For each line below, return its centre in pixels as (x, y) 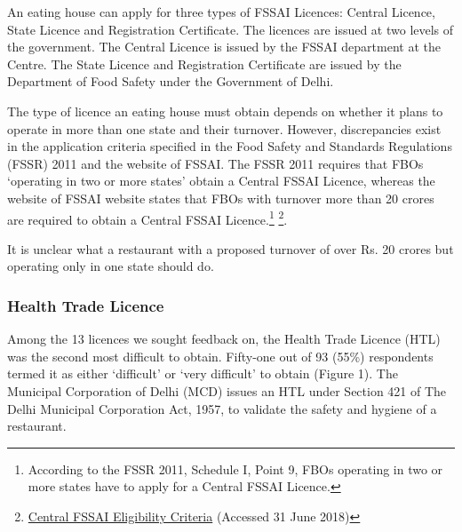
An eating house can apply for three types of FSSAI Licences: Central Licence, (221, 12)
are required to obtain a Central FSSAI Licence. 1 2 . (147, 218)
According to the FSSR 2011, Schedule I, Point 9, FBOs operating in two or (235, 468)
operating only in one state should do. (111, 266)
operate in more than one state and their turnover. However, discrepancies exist (224, 128)
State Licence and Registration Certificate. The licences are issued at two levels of (231, 29)
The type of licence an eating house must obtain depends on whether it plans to (225, 111)
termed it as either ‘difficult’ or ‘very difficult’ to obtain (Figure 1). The (203, 373)
